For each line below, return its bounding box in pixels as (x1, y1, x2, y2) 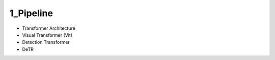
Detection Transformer (22, 39, 70, 45)
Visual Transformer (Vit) (22, 32, 73, 38)
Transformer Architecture (22, 25, 76, 31)
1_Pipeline (9, 8, 53, 19)
